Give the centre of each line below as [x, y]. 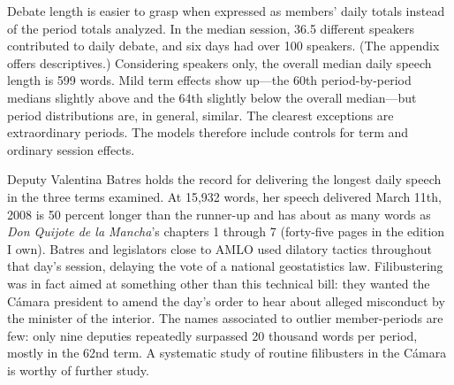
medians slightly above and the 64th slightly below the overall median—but [212, 97]
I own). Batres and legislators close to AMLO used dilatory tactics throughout [219, 248]
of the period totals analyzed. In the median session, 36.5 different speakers [211, 28]
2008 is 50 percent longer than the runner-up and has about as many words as [219, 214]
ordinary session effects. [71, 149]
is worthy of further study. [78, 370]
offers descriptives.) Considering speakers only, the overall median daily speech [219, 62]
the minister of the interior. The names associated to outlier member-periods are [225, 318]
